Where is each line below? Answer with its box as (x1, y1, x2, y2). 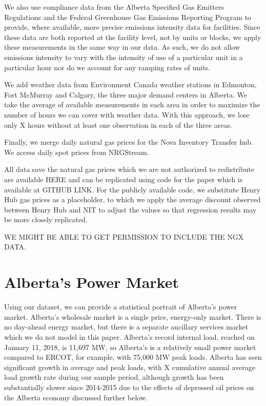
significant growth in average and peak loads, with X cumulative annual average (4, 361, 255, 372)
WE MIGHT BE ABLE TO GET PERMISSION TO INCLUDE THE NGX (4, 231, 244, 242)
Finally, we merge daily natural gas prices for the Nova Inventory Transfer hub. (4, 137, 254, 147)
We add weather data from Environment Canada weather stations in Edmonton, (4, 79, 257, 90)
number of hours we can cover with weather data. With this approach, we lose (4, 109, 250, 120)
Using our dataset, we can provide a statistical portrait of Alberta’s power (4, 301, 237, 312)
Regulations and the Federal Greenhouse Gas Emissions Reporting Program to (4, 11, 252, 22)
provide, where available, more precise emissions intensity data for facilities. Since (4, 22, 260, 32)
